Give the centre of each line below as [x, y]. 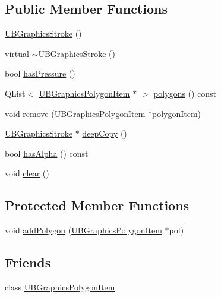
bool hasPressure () [40, 73]
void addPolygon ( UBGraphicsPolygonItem [83, 230]
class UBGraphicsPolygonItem [60, 287]
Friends [28, 262]
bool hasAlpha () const [47, 153]
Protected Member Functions [97, 205]
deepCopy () [105, 133]
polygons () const [185, 93]
